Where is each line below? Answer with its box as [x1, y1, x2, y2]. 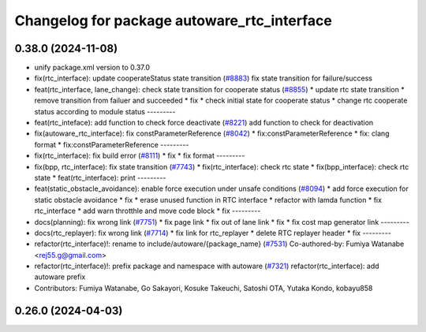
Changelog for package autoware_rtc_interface [14, 12, 333, 29]
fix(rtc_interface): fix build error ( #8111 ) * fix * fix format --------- [34, 151, 245, 161]
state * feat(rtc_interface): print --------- [34, 173, 166, 182]
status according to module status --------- [34, 106, 176, 116]
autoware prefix [34, 272, 86, 282]
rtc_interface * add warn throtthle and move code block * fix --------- [34, 206, 261, 216]
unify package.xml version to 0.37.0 [34, 63, 150, 73]
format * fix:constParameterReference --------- [34, 140, 189, 149]
